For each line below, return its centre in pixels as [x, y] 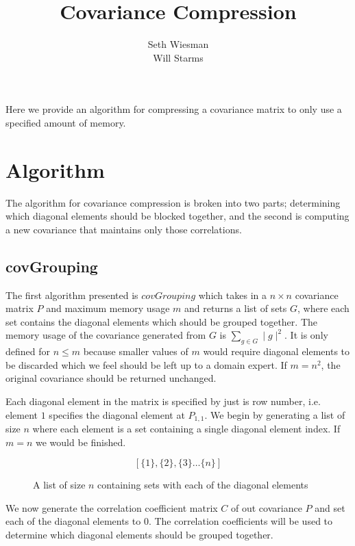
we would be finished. [81, 442]
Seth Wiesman [178, 44]
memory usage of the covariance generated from [106, 335]
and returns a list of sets [235, 308]
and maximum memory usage [108, 308]
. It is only [306, 335]
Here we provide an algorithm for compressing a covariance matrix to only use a [174, 109]
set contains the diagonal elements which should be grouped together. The [161, 321]
